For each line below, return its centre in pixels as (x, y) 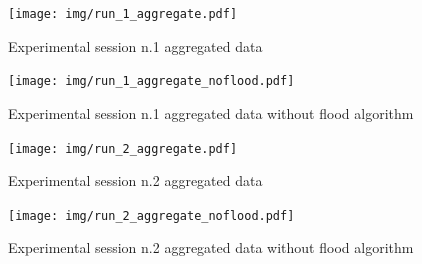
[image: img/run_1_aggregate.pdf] (123, 14)
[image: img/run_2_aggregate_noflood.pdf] (151, 215)
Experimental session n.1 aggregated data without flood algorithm (211, 112)
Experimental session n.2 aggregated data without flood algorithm (211, 247)
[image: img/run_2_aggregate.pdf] (123, 148)
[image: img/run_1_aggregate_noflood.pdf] (151, 81)
